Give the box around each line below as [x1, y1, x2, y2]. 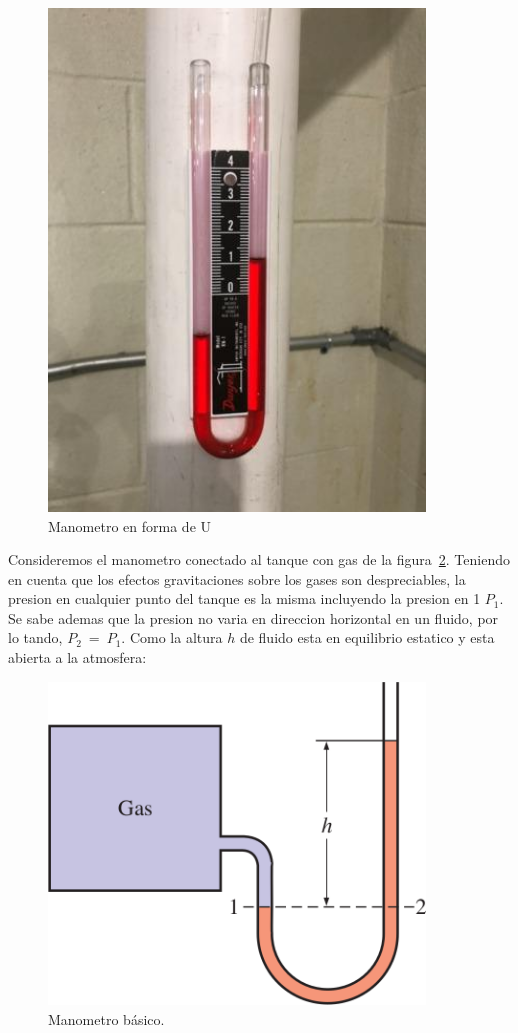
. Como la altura [121, 627, 223, 648]
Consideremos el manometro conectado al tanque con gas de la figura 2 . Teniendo [8, 549, 510, 570]
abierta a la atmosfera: [8, 647, 147, 668]
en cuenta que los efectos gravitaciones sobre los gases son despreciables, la [8, 568, 466, 589]
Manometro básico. [48, 1008, 165, 1029]
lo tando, [8, 627, 63, 648]
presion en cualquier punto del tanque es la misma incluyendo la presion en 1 [8, 588, 481, 609]
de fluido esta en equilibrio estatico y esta [239, 627, 495, 648]
